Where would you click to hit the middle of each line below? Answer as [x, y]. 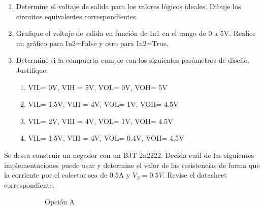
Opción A [60, 202]
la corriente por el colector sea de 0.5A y [67, 175]
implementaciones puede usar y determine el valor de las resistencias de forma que [132, 165]
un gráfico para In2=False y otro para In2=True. [92, 43]
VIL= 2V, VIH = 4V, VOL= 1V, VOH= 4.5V [101, 121]
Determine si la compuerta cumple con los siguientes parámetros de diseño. [133, 60]
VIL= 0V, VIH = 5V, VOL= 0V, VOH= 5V [98, 87]
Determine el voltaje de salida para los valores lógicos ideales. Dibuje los [128, 6]
